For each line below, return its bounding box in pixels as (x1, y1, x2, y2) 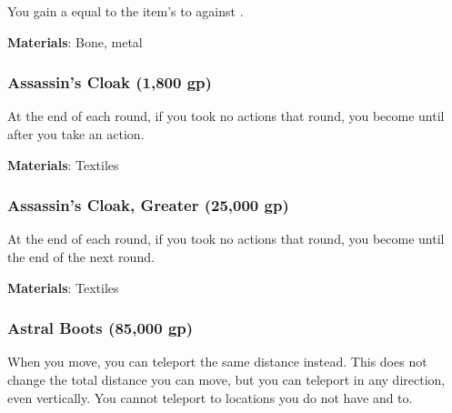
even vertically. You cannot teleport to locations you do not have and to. (7, 388, 413, 407)
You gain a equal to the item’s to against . (7, 2, 244, 20)
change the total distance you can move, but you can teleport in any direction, (7, 370, 446, 388)
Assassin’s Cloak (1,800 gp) (7, 71, 212, 94)
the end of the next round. (7, 247, 155, 266)
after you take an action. (7, 125, 145, 143)
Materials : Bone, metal (7, 32, 143, 51)
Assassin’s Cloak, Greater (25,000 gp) (7, 194, 289, 217)
